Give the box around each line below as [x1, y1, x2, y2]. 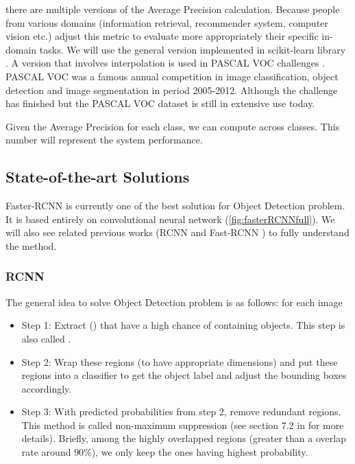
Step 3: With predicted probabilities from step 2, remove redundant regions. [21, 404, 341, 419]
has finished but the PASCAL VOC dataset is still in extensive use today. [5, 96, 315, 111]
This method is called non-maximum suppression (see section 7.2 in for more [21, 417, 344, 432]
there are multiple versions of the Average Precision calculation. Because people [5, 2, 340, 16]
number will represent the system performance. [5, 132, 203, 147]
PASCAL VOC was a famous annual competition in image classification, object [5, 69, 339, 83]
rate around [21, 445, 71, 459]
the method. [5, 238, 57, 253]
